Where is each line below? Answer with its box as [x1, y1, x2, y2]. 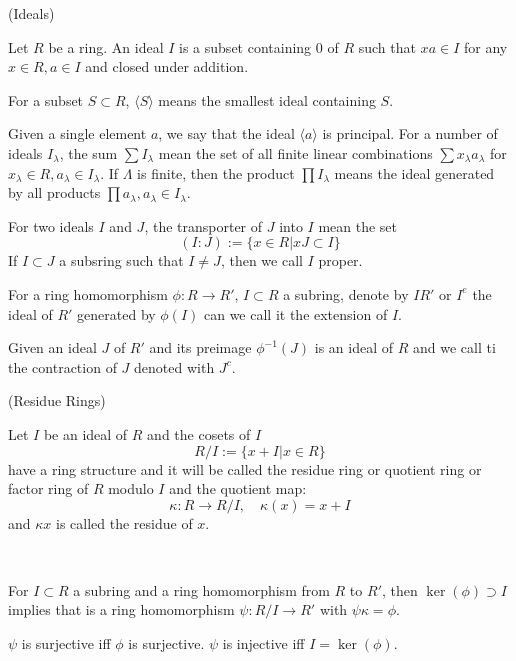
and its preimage [149, 337, 252, 358]
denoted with [134, 356, 215, 377]
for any [463, 36, 508, 57]
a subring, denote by [283, 283, 409, 304]
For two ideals [8, 215, 94, 236]
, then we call [220, 250, 303, 271]
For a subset [8, 89, 84, 110]
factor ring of [8, 478, 89, 499]
